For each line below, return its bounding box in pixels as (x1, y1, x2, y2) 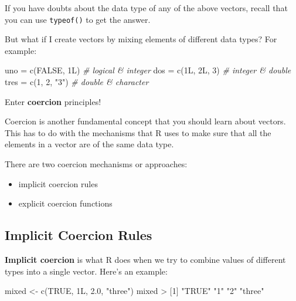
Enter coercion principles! (5, 95, 101, 107)
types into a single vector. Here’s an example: (5, 265, 168, 277)
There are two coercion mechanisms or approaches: (5, 158, 188, 170)
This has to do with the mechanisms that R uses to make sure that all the (5, 126, 271, 138)
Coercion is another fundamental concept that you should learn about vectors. (5, 115, 286, 127)
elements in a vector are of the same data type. (5, 138, 174, 150)
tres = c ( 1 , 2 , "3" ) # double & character (5, 76, 149, 88)
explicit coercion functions (18, 197, 113, 209)
